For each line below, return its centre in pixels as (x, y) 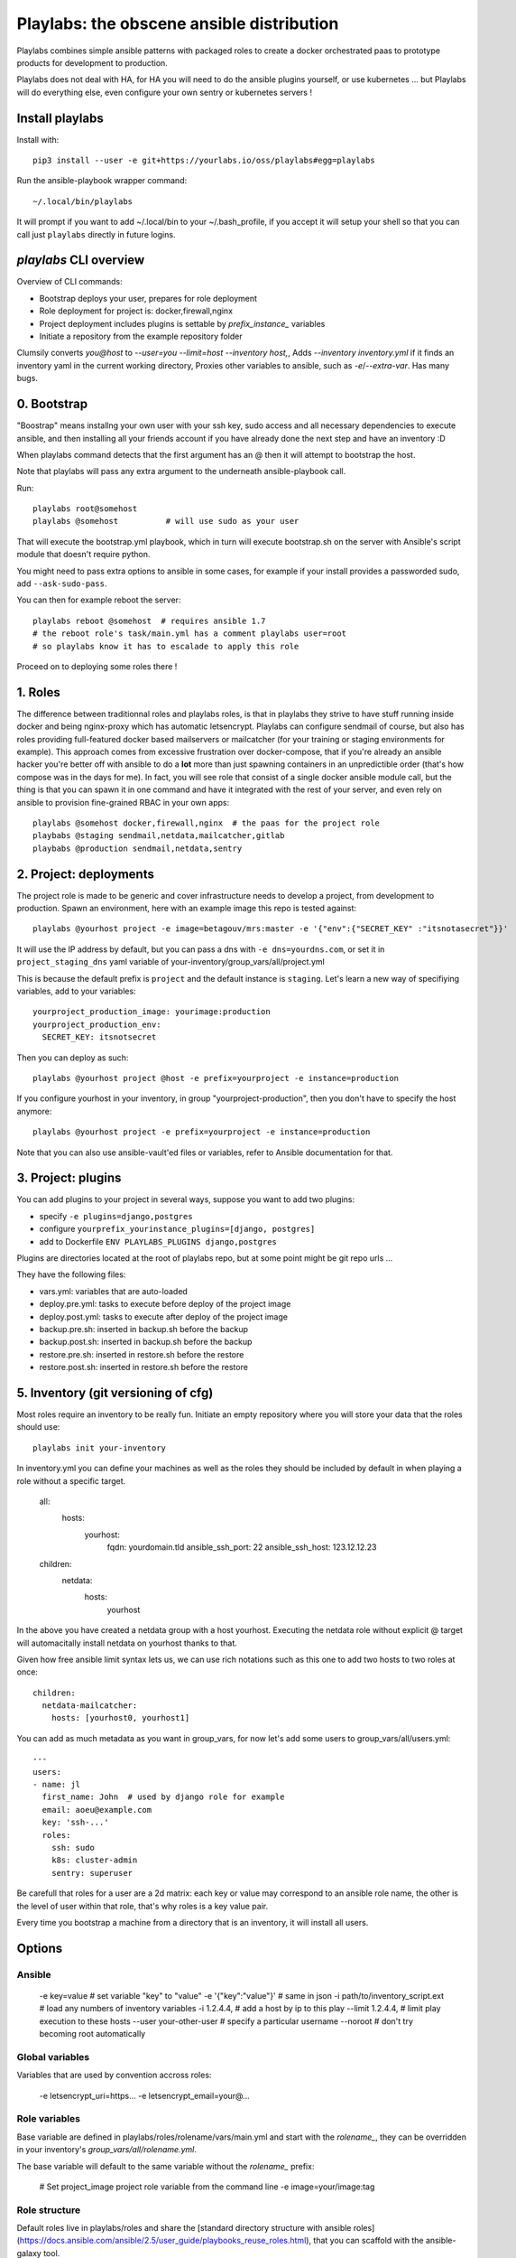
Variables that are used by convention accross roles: (114, 2075)
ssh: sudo (73, 1847)
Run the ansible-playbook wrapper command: (102, 181)
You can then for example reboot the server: (99, 600)
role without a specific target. (71, 1480)
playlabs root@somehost (85, 509)
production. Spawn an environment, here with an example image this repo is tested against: (186, 909)
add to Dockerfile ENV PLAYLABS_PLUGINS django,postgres (158, 1241)
